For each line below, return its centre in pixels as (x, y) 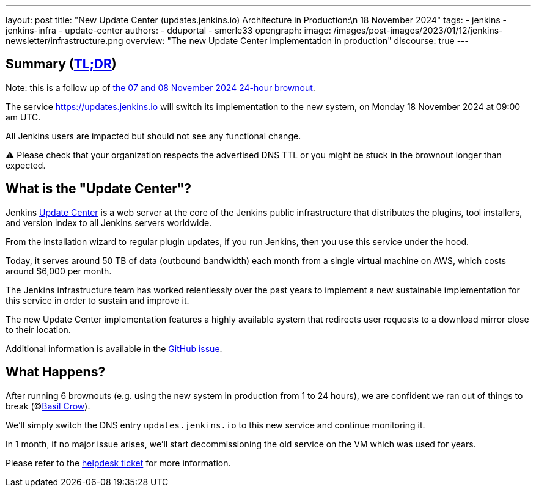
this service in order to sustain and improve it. (97, 300)
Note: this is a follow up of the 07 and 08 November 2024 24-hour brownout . (160, 87)
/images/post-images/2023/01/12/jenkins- (418, 30)
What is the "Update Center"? (99, 189)
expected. (26, 165)
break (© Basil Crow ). (48, 406)
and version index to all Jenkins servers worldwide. (109, 222)
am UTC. (23, 117)
